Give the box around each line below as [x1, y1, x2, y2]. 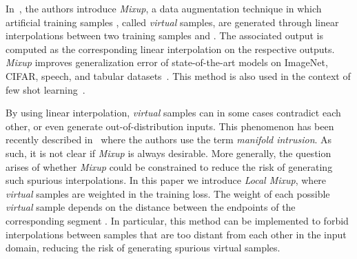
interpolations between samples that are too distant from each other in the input [6, 227, 347, 241]
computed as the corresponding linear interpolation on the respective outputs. [6, 41, 335, 56]
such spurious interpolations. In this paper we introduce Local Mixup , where [6, 173, 327, 187]
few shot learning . [6, 82, 85, 96]
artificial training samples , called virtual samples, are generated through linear [6, 14, 339, 29]
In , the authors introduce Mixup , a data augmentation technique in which [6, 1, 322, 15]
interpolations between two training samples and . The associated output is [6, 28, 323, 43]
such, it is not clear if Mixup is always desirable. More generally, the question [6, 145, 331, 160]
